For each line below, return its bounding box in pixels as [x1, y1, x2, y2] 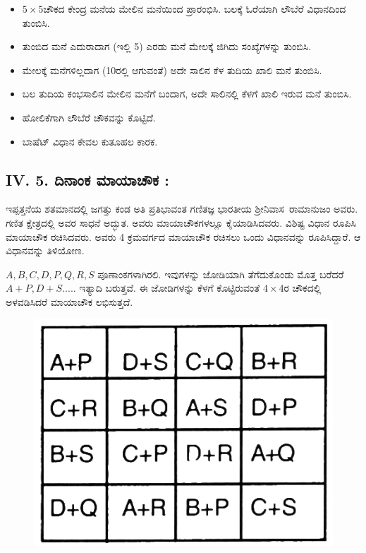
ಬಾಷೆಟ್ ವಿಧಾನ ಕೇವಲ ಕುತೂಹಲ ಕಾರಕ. [22, 133, 158, 148]
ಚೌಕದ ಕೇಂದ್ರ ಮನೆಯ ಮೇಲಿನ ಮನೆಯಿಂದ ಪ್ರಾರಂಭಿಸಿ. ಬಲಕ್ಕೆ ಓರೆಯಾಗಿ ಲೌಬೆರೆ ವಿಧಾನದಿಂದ [43, 1, 346, 16]
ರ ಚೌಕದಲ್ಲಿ [283, 280, 322, 295]
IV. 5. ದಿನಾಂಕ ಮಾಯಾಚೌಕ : [6, 168, 170, 190]
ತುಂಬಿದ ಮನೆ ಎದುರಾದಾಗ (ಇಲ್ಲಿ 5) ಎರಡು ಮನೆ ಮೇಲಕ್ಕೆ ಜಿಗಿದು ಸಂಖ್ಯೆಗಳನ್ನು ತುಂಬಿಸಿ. [22, 39, 312, 54]
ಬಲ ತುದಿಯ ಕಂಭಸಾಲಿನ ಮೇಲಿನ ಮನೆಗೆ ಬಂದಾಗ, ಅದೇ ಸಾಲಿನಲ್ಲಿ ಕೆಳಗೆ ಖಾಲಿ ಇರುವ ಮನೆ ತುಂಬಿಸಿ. [22, 86, 352, 101]
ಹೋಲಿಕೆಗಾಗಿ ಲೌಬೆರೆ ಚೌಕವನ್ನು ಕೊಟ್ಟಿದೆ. [22, 109, 156, 124]
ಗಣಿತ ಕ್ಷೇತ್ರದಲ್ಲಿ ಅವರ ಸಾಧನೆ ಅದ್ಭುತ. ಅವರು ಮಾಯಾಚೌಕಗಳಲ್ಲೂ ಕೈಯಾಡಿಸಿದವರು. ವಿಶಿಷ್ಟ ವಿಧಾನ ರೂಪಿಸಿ [6, 215, 356, 230]
